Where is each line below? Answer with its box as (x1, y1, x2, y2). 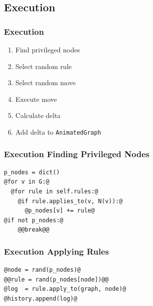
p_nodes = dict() (4, 168, 60, 176)
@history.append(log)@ (4, 295, 77, 302)
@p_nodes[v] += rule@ (24, 207, 95, 214)
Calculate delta (15, 110, 61, 120)
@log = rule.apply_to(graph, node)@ (4, 285, 126, 293)
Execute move (15, 94, 57, 104)
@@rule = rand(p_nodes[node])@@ (4, 276, 109, 283)
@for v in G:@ (4, 178, 50, 186)
